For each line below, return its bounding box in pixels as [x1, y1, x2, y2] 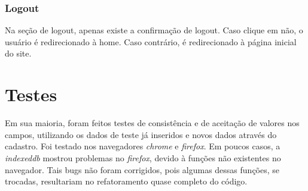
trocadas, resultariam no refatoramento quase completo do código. [5, 175, 248, 187]
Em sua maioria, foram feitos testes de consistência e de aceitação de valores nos [5, 117, 300, 129]
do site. [5, 47, 32, 60]
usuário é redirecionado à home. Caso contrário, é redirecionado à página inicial [5, 35, 297, 48]
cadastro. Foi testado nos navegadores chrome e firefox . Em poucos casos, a [5, 140, 280, 152]
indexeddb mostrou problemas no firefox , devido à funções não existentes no [5, 151, 281, 164]
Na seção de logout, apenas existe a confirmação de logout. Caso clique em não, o [5, 24, 303, 36]
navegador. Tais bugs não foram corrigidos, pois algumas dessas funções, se [5, 163, 280, 176]
